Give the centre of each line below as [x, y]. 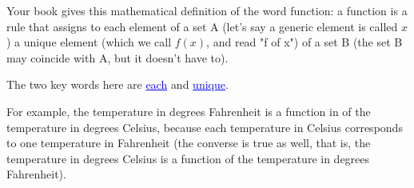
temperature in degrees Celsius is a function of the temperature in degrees [188, 158]
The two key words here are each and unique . [117, 84]
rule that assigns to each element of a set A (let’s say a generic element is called [202, 26]
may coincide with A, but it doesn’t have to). [117, 57]
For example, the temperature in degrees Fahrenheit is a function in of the [189, 111]
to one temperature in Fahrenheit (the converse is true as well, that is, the [189, 143]
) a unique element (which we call [89, 42]
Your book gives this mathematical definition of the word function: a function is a [207, 10]
